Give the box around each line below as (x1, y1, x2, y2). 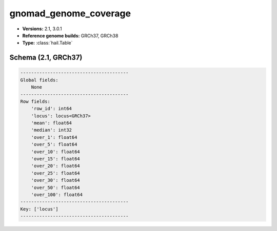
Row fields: (20, 98, 51, 104)
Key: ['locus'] (20, 206, 58, 212)
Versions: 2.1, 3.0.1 (22, 26, 63, 32)
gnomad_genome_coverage (9, 8, 131, 19)
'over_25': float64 (31, 170, 81, 176)
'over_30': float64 (31, 177, 81, 183)
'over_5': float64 (31, 141, 77, 148)
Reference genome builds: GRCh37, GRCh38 (22, 32, 118, 38)
